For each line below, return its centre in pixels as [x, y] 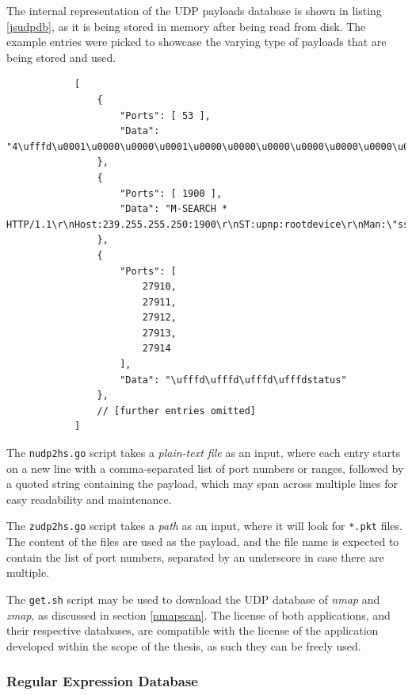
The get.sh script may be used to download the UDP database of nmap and [193, 599]
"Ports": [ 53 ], [165, 115]
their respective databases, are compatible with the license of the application [193, 630]
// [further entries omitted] [176, 411]
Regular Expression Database [102, 681]
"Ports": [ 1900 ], [171, 193]
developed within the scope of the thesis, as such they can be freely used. [184, 645]
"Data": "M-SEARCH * [174, 209]
